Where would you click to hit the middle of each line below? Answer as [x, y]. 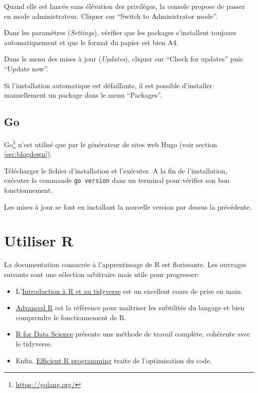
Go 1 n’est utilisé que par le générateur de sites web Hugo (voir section [111, 143]
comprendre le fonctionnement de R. [71, 317]
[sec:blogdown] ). [28, 154]
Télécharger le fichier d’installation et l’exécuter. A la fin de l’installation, [116, 170]
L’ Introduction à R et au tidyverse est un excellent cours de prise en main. [129, 291]
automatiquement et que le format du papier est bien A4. [91, 42]
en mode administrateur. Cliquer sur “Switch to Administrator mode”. [111, 16]
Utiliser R [39, 241]
